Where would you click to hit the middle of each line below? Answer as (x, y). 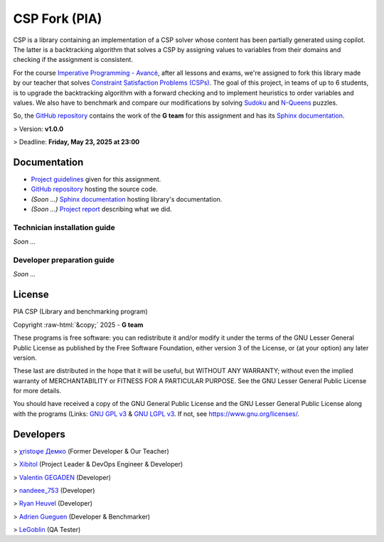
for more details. (37, 391)
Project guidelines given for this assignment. (96, 179)
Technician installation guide (64, 227)
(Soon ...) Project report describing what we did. (101, 209)
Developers (39, 434)
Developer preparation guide (64, 260)
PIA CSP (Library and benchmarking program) (81, 312)
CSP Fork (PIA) (58, 19)
